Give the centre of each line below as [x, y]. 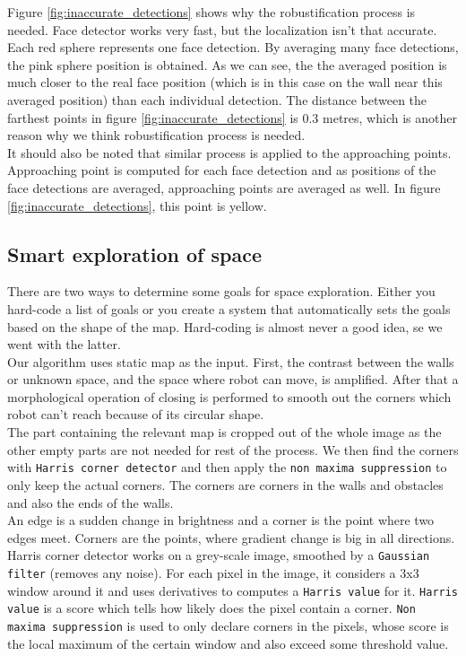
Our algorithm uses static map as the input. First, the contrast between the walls [231, 361]
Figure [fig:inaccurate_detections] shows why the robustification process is [211, 12]
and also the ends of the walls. [91, 502]
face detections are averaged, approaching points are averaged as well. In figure [224, 187]
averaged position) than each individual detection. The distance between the [217, 99]
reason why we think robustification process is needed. [156, 135]
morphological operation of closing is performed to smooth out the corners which [229, 396]
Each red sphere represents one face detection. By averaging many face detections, [233, 47]
